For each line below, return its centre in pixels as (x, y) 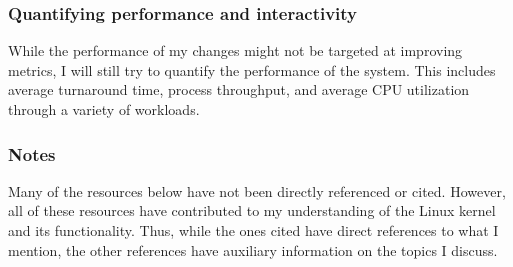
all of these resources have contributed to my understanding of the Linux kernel (252, 210)
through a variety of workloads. (104, 109)
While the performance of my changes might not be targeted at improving (235, 50)
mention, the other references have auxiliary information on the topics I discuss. (253, 249)
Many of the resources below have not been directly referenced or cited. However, (257, 190)
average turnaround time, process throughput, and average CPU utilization (239, 89)
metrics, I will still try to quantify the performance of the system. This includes (252, 69)
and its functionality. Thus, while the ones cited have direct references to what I (253, 230)
